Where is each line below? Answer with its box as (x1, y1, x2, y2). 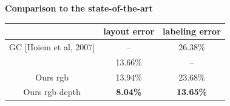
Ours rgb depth (23, 85, 81, 98)
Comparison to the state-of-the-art (5, 2, 153, 14)
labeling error (163, 25, 221, 38)
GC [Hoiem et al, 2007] (9, 40, 95, 53)
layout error (103, 25, 155, 38)
